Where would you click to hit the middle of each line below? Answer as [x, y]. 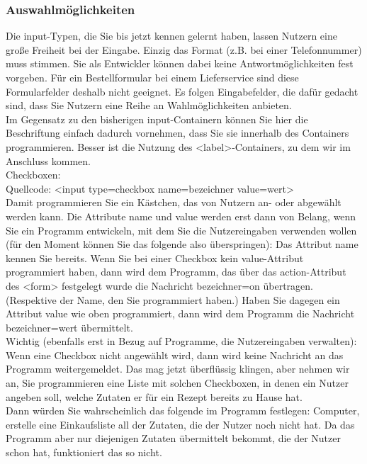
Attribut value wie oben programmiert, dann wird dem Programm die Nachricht [180, 313]
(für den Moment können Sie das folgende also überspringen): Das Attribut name [182, 244]
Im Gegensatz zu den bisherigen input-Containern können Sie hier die [157, 119]
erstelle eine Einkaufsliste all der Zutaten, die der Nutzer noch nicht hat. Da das [180, 424]
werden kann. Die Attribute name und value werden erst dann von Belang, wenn [181, 216]
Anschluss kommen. [48, 160]
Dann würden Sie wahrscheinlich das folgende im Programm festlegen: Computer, [183, 411]
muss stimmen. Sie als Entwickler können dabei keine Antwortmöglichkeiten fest [180, 63]
